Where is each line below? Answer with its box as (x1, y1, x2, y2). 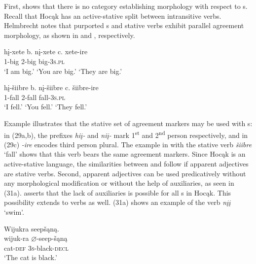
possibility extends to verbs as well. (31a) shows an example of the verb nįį (4, 197, 231, 207)
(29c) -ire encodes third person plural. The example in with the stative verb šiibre (4, 139, 252, 149)
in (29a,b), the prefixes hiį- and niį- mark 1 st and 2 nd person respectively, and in (4, 128, 248, 140)
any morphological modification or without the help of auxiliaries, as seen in (4, 178, 234, 188)
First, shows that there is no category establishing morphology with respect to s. (4, 1, 248, 11)
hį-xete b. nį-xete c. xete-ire (4, 46, 88, 57)
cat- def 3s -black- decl (4, 242, 69, 253)
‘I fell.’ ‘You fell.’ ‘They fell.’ (4, 101, 87, 112)
